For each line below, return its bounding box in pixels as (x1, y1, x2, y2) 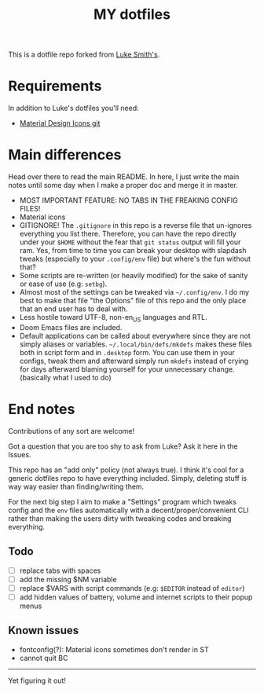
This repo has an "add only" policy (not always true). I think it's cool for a (8, 465, 244, 475)
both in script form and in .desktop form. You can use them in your (19, 347, 236, 357)
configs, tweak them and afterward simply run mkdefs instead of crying (19, 356, 249, 365)
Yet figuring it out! (8, 676, 67, 685)
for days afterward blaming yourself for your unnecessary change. (19, 364, 236, 374)
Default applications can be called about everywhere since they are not (19, 331, 251, 340)
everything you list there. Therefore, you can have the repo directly (19, 229, 237, 239)
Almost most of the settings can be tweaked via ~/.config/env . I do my (19, 288, 250, 297)
